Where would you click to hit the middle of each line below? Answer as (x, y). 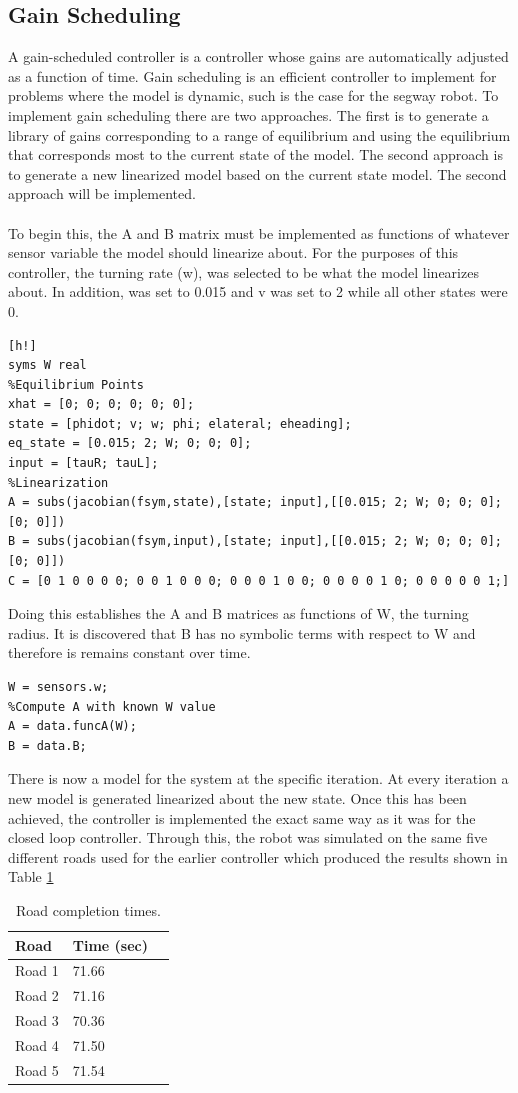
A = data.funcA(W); (72, 726)
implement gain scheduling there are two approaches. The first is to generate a (248, 114)
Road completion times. (88, 909)
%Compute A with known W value (112, 706)
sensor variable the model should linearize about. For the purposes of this (233, 252)
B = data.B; (47, 745)
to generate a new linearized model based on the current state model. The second (257, 173)
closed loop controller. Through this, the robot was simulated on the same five (248, 837)
